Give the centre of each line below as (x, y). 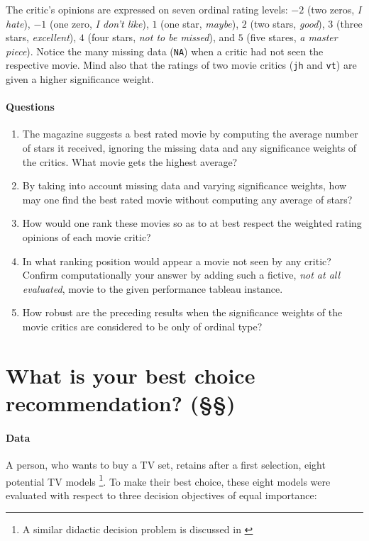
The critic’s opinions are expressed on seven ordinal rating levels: (147, 9)
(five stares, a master (292, 37)
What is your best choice (131, 375)
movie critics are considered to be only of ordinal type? (142, 327)
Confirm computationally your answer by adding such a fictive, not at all (181, 275)
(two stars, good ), (287, 23)
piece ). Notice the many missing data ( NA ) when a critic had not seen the (165, 51)
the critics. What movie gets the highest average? (130, 161)
